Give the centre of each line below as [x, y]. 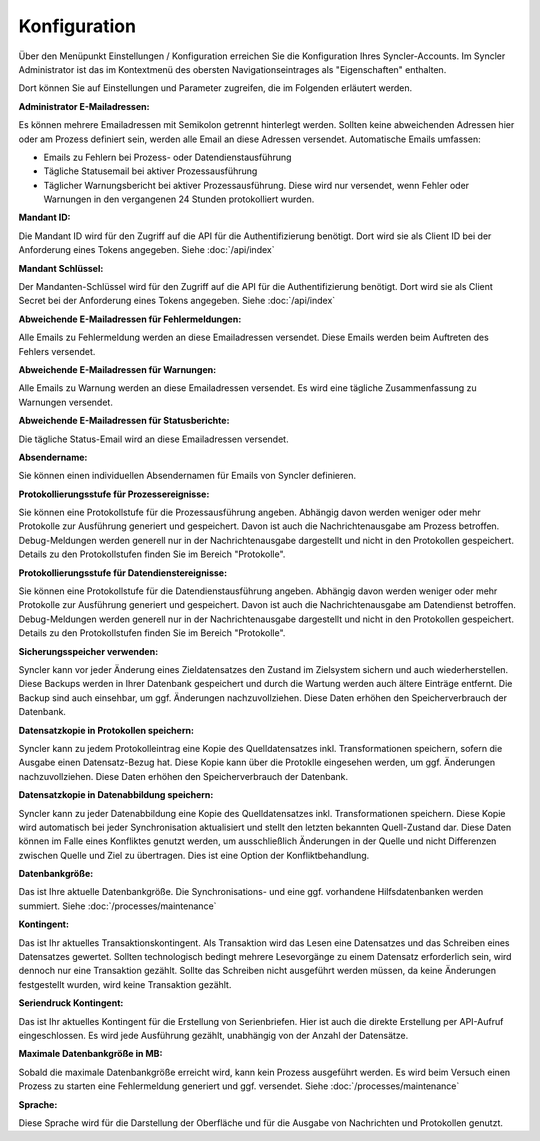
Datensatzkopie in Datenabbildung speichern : [116, 795]
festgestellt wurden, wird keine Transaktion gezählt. [125, 984]
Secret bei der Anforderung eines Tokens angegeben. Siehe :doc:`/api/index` [177, 301]
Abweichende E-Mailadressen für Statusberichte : [124, 421]
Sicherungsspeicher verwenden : [88, 651]
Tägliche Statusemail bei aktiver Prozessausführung [150, 171]
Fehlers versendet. [57, 351]
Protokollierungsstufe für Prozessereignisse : [114, 494]
